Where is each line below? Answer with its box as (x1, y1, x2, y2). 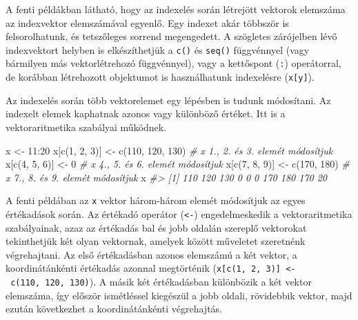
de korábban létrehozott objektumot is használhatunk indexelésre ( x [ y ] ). (6, 70, 315, 84)
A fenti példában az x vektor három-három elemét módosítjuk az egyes (6, 193, 306, 208)
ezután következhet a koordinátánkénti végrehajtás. (6, 301, 222, 316)
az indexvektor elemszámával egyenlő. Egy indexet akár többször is (6, 15, 289, 30)
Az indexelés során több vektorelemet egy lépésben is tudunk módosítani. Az (6, 92, 331, 107)
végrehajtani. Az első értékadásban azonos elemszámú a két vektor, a (6, 247, 297, 261)
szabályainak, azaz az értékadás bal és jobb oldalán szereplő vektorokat (6, 220, 307, 234)
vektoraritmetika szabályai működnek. (6, 119, 167, 134)
